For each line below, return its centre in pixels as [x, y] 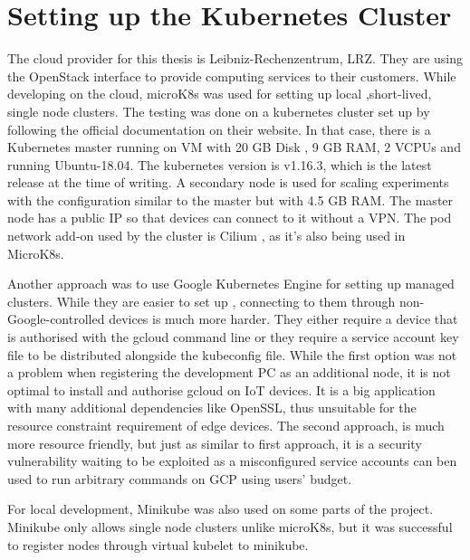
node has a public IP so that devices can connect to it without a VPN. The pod [230, 218]
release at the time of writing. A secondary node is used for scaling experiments [228, 182]
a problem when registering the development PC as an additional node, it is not [229, 372]
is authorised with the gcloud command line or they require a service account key [233, 337]
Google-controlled [56, 319]
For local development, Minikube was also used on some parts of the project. [221, 509]
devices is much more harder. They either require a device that [283, 319]
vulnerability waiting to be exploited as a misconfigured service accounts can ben [232, 461]
